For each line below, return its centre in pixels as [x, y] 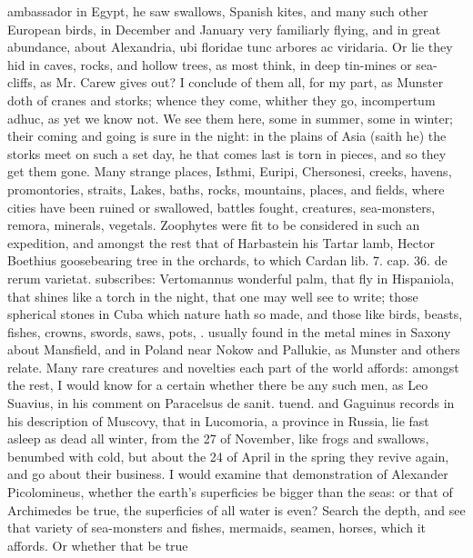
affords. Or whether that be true [98, 545]
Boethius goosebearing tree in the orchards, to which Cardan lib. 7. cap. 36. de [227, 260]
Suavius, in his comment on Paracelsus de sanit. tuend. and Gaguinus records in [231, 403]
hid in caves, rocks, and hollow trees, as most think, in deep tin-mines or [210, 64]
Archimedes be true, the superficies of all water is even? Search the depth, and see [236, 509]
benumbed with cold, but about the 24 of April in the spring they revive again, [228, 456]
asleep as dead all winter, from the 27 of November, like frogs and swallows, [218, 438]
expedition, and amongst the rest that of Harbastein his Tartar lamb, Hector [221, 242]
